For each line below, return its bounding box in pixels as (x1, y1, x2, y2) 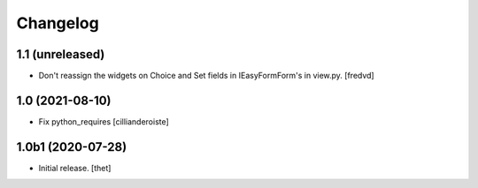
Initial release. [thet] (38, 162, 112, 173)
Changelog (16, 13, 99, 33)
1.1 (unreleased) (16, 47, 105, 62)
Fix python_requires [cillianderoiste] (38, 116, 170, 127)
